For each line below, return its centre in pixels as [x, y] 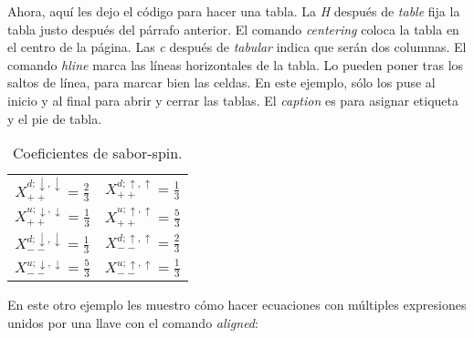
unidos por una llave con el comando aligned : [133, 322]
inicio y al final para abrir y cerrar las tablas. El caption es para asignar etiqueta [233, 100]
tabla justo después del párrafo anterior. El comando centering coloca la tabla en [233, 29]
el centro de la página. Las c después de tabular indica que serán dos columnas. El [237, 47]
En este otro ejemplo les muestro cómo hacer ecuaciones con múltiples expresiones [237, 305]
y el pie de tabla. [55, 118]
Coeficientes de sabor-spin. [97, 153]
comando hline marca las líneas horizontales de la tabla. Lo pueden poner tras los [236, 64]
